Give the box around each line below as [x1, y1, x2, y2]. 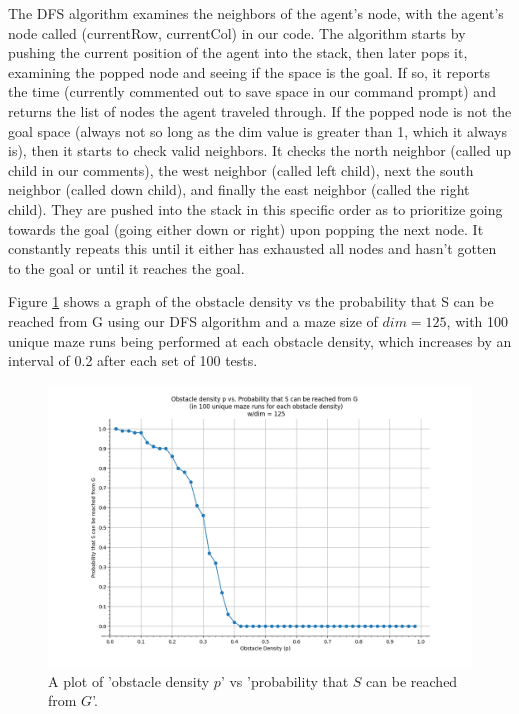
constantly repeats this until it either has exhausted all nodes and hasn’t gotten [8, 238, 497, 259]
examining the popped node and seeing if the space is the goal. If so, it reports [8, 61, 490, 82]
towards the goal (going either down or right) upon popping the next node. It [8, 218, 484, 239]
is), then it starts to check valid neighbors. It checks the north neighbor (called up [8, 140, 511, 161]
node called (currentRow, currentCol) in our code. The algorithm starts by [8, 22, 466, 43]
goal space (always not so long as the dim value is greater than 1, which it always [8, 120, 508, 141]
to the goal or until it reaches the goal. [8, 257, 245, 278]
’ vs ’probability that [220, 670, 349, 691]
